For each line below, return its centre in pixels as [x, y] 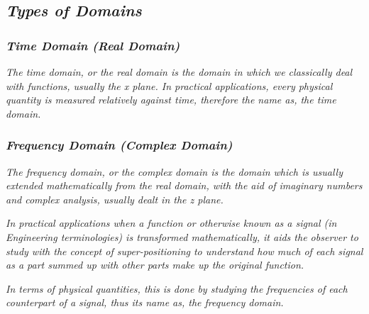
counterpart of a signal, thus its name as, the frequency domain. [145, 302]
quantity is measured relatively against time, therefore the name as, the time [171, 100]
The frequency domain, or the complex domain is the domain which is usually [174, 171]
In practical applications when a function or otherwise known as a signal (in [171, 223]
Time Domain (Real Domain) [93, 45]
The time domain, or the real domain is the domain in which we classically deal [179, 72]
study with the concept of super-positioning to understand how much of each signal [184, 251]
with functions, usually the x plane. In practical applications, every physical [169, 85]
